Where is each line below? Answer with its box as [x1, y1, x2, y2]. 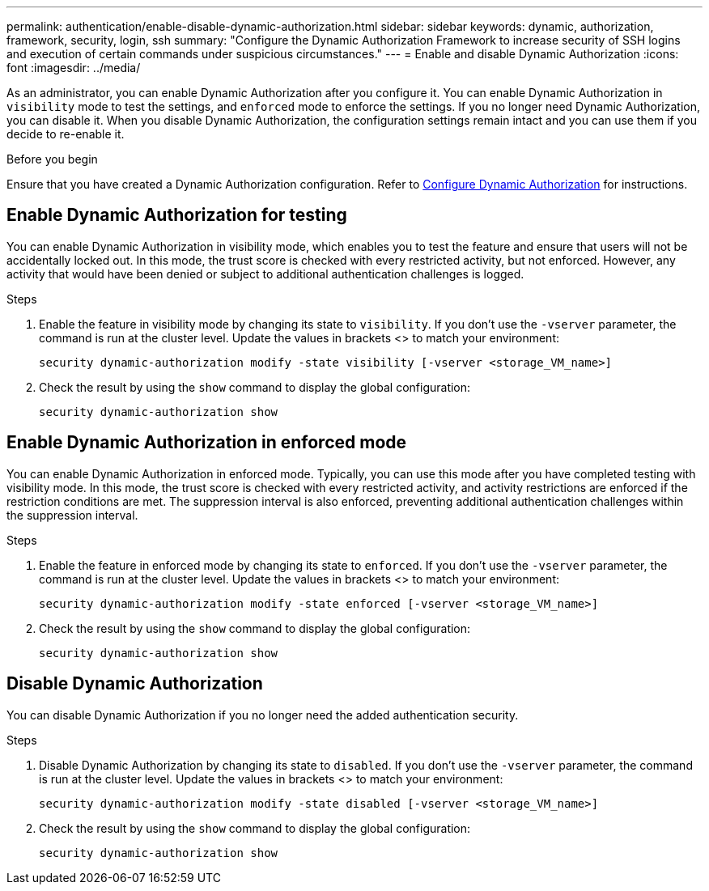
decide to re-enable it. [6, 127, 125, 141]
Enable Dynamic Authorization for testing [6, 205, 347, 226]
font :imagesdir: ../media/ [6, 61, 141, 74]
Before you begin [6, 152, 98, 166]
